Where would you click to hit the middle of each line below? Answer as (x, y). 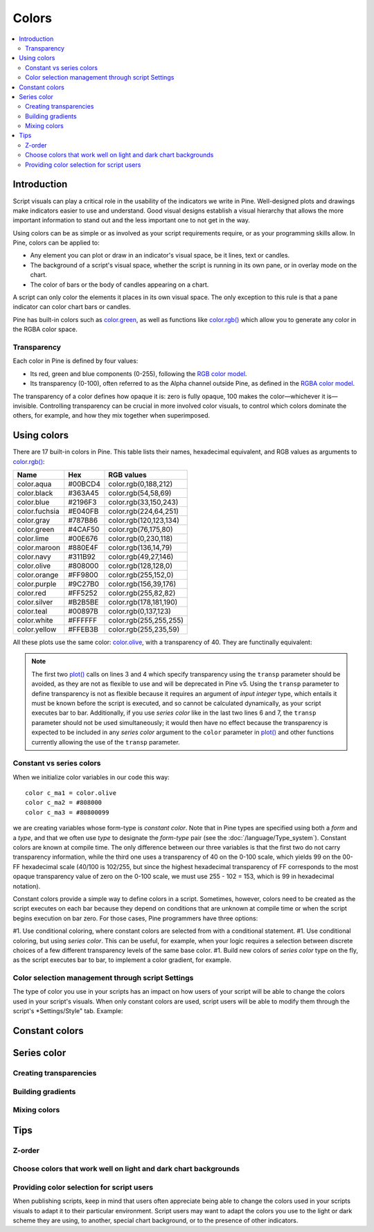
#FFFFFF (83, 620)
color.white (35, 620)
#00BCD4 (84, 484)
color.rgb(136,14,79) (140, 547)
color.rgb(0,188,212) (141, 484)
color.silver (35, 602)
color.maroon (38, 547)
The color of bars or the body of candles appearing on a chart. (119, 285)
